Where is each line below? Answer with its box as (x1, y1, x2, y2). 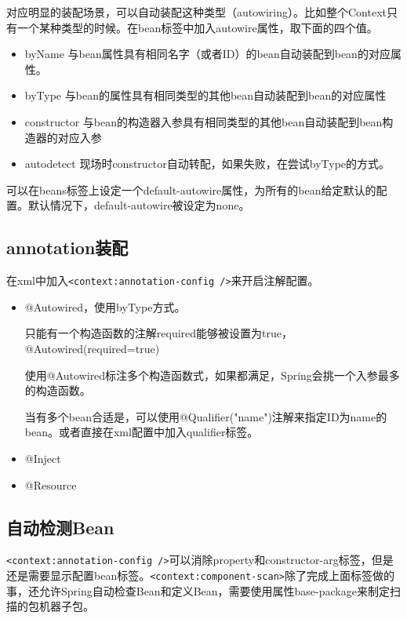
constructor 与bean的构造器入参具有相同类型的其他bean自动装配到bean (24, 113, 383, 129)
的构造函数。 (24, 382, 91, 399)
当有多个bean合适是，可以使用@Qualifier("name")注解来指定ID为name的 (24, 408, 387, 424)
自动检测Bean (6, 515, 114, 539)
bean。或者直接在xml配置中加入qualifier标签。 (24, 424, 259, 440)
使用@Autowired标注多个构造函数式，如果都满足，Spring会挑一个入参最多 (24, 366, 400, 383)
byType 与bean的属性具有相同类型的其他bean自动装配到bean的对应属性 (24, 87, 387, 104)
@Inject (24, 450, 61, 466)
